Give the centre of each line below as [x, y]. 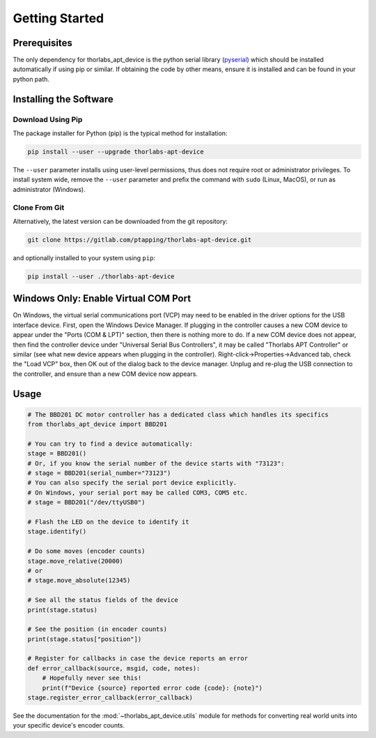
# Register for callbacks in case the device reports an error [138, 658]
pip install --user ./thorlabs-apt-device [101, 276]
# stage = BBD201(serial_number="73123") [99, 473]
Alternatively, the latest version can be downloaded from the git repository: [120, 221]
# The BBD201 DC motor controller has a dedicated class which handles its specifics [178, 414]
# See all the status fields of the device [103, 600]
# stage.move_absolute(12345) [79, 580]
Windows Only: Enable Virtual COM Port [102, 299]
